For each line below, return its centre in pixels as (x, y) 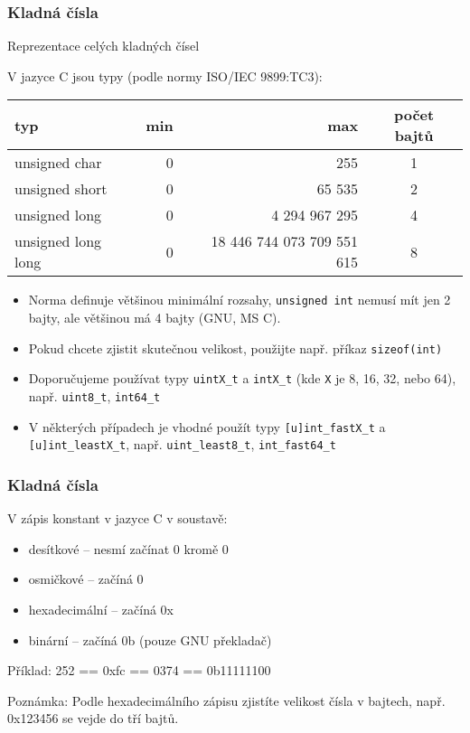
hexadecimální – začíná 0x (101, 609)
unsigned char (58, 163)
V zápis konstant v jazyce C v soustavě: (117, 518)
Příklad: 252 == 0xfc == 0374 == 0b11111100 (139, 670)
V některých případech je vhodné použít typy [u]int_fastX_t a (207, 426)
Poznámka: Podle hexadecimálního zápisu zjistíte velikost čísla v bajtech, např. (226, 700)
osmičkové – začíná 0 (86, 579)
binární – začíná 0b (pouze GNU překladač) (150, 639)
